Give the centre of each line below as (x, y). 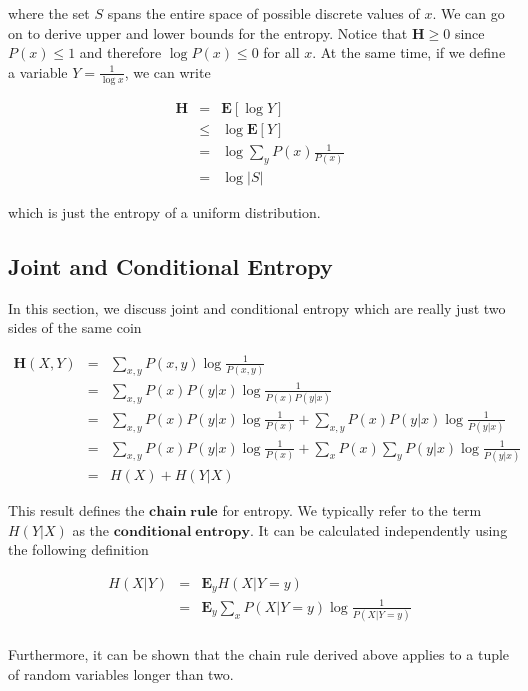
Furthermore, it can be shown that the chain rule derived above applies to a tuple (259, 654)
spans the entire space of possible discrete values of (263, 13)
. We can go (468, 13)
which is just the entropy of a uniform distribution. (164, 212)
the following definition (78, 549)
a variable (38, 71)
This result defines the (76, 509)
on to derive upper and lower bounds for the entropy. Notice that (208, 32)
